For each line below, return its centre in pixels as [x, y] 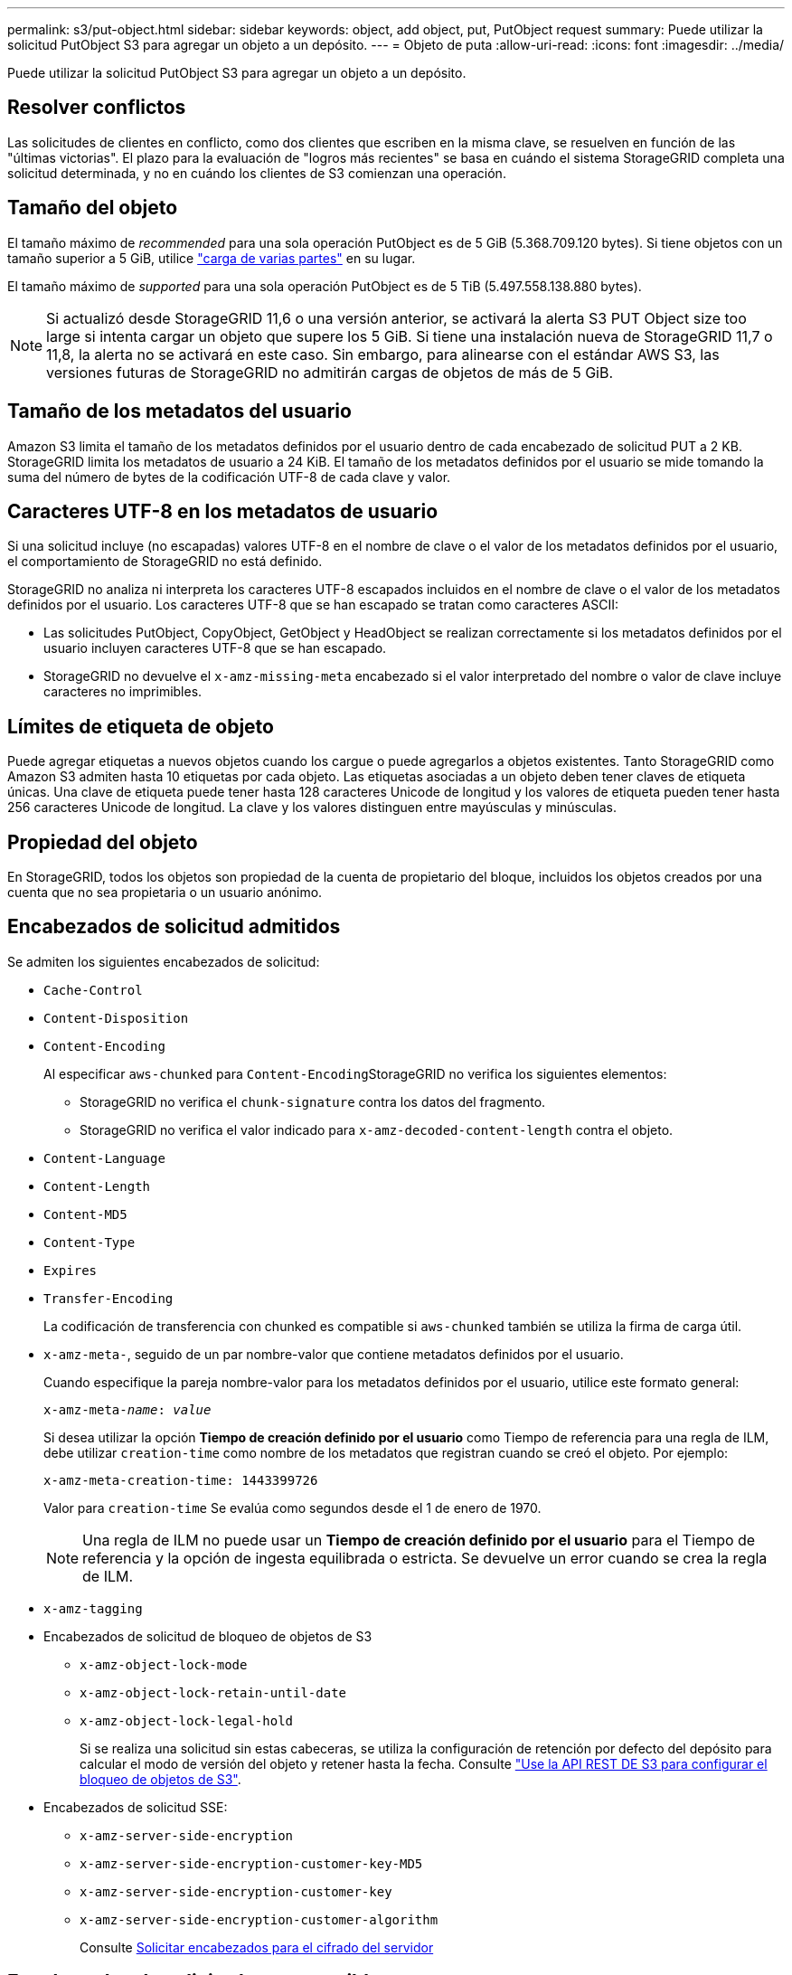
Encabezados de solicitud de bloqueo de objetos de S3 [208, 1636]
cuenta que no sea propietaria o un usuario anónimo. [165, 893]
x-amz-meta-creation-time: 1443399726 [181, 1480]
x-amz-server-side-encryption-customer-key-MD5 [251, 1863]
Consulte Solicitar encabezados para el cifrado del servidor [257, 1947]
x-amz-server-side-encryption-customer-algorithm [259, 1919]
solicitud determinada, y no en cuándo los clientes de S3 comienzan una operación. [257, 173]
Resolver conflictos [97, 108]
